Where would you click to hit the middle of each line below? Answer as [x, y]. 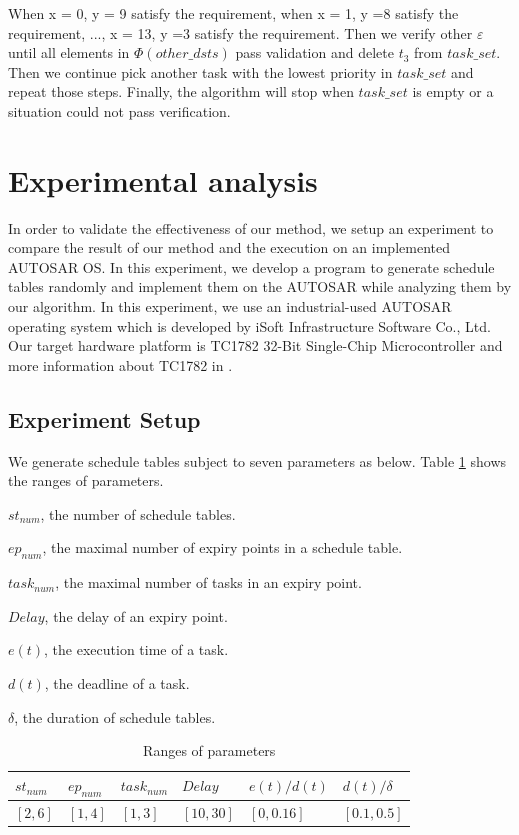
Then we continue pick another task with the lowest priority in [200, 71]
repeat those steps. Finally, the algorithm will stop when [181, 91]
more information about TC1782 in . [120, 364]
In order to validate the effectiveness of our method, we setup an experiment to [251, 227]
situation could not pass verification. [119, 110]
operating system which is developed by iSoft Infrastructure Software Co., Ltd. [249, 325]
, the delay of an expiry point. [136, 615]
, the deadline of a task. [117, 683]
